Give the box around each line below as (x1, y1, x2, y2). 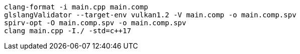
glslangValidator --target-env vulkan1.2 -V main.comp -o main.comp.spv (4, 11, 296, 19)
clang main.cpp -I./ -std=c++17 (4, 27, 131, 35)
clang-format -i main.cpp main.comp (4, 3, 148, 11)
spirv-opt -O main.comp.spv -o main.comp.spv (4, 19, 186, 27)
